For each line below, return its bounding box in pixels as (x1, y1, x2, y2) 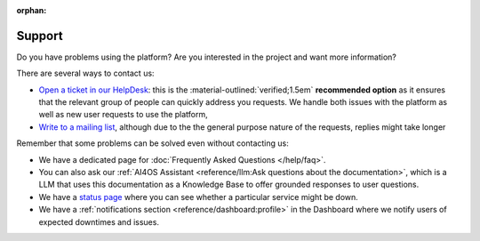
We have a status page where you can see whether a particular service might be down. (38, 191, 359, 202)
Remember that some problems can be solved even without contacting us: (16, 138, 289, 149)
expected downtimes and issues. (38, 216, 160, 227)
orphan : (16, 5, 47, 15)
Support (16, 28, 63, 44)
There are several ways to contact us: (16, 68, 155, 79)
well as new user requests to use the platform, (38, 109, 208, 120)
